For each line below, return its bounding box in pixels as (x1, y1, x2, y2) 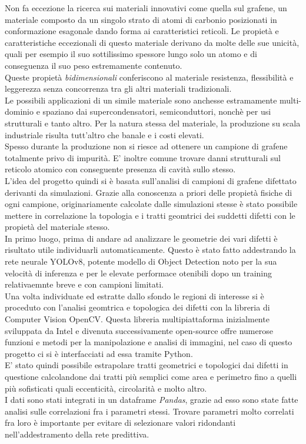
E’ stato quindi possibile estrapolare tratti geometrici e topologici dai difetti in (5, 359, 288, 371)
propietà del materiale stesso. (5, 221, 110, 233)
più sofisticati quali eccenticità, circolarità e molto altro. (5, 382, 207, 394)
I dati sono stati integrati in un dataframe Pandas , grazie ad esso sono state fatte (5, 393, 298, 406)
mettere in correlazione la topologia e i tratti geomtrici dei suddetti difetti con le (5, 209, 295, 221)
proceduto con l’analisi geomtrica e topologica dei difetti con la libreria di (5, 301, 270, 313)
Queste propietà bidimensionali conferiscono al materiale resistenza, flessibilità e (5, 71, 294, 83)
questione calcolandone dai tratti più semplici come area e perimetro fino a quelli (5, 370, 297, 382)
